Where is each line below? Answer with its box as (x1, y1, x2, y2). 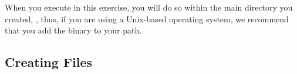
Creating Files (5, 53, 93, 71)
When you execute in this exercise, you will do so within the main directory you (5, 1, 293, 13)
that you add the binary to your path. (5, 24, 142, 36)
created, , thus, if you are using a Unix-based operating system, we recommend (5, 12, 289, 25)
